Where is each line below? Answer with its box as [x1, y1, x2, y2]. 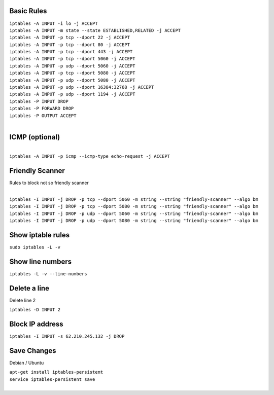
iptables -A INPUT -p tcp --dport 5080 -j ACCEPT [9, 70, 135, 76]
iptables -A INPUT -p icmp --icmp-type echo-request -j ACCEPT [9, 154, 170, 159]
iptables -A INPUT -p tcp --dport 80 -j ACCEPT [9, 42, 130, 48]
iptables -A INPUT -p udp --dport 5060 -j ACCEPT [9, 63, 135, 68]
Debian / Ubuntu [9, 360, 44, 366]
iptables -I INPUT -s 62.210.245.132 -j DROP [9, 334, 125, 339]
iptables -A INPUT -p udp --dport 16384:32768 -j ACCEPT [9, 84, 154, 90]
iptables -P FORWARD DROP [9, 105, 74, 112]
